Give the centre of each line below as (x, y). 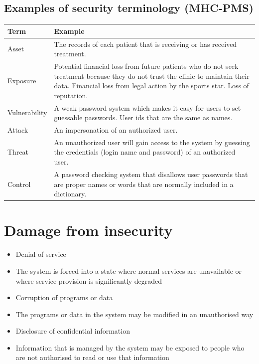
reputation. (71, 95)
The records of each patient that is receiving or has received (145, 44)
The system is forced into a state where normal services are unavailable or (129, 271)
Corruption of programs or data (64, 297)
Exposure (22, 81)
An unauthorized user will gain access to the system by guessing (152, 142)
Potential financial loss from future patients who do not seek (146, 66)
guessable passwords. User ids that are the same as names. (143, 117)
